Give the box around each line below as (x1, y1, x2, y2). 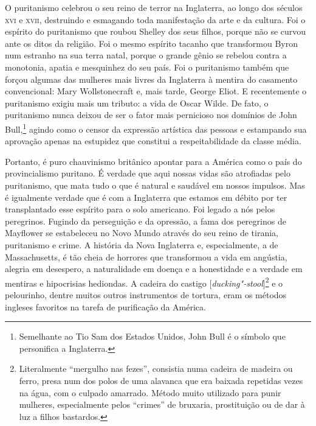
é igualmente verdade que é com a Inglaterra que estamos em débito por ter (5, 190, 287, 203)
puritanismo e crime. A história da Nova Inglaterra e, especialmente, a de (5, 238, 278, 251)
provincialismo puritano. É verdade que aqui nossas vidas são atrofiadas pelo (5, 167, 290, 180)
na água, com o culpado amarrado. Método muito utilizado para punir (19, 386, 281, 399)
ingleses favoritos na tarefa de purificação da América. (5, 300, 206, 313)
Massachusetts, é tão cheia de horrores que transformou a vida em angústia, (5, 250, 287, 263)
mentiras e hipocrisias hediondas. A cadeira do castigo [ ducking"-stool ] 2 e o (5, 274, 283, 289)
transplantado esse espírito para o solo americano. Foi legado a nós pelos (5, 203, 275, 215)
